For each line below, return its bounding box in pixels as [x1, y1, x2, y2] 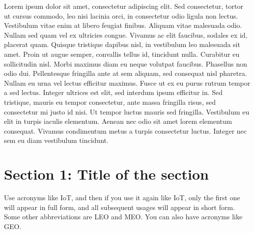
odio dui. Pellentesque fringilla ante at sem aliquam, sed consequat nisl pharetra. [4, 68, 247, 78]
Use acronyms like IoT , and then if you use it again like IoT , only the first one [4, 192, 240, 203]
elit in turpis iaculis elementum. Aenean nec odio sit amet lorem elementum [4, 116, 232, 126]
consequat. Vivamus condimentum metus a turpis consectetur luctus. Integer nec [4, 125, 247, 136]
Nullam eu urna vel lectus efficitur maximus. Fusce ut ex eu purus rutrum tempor [4, 77, 251, 88]
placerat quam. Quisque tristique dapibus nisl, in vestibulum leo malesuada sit [4, 39, 240, 49]
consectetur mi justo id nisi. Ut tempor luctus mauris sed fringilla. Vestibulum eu [4, 106, 250, 116]
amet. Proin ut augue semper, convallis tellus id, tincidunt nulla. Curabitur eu [4, 48, 240, 59]
